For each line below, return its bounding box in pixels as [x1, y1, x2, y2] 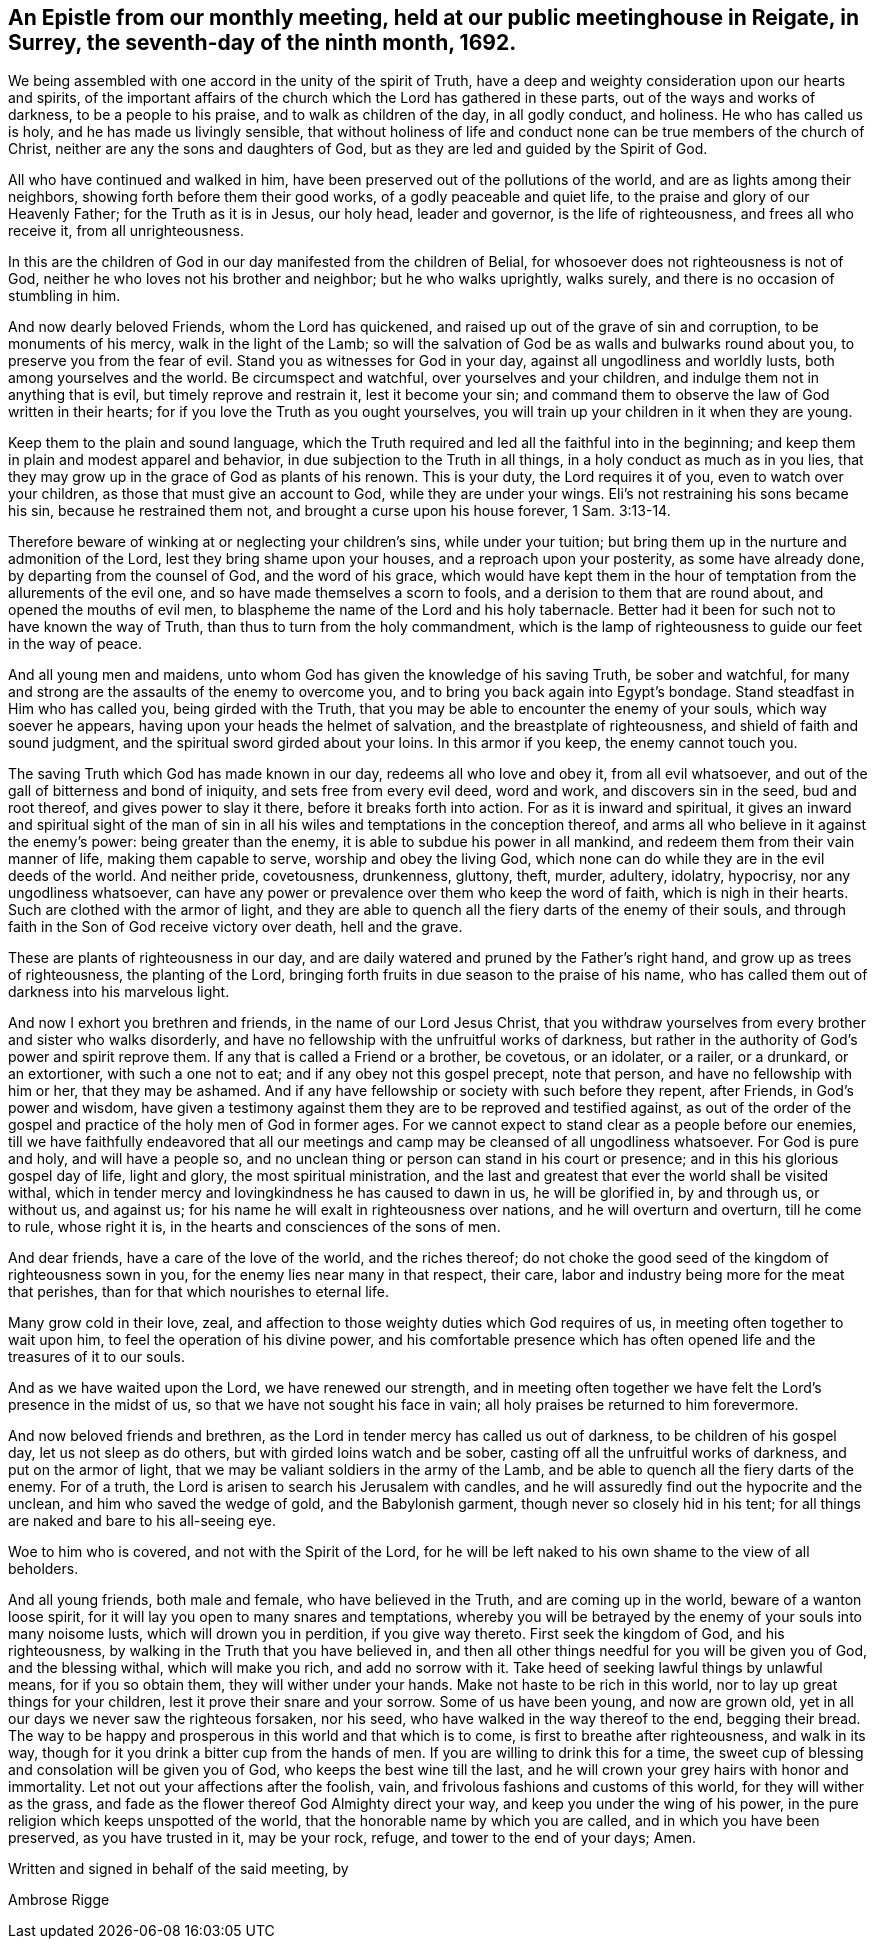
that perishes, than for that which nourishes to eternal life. [8, 1283, 389, 1301]
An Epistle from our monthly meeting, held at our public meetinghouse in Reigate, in [8, 5, 859, 30]
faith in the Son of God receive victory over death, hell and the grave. [8, 918, 463, 936]
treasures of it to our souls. [8, 1348, 185, 1366]
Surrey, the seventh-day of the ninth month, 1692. [8, 30, 517, 55]
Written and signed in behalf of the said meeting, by [8, 1860, 349, 1878]
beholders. [8, 1560, 79, 1578]
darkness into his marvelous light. [8, 983, 230, 1001]
